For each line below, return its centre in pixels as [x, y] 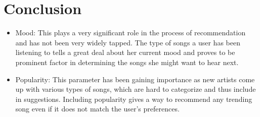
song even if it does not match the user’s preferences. [97, 109]
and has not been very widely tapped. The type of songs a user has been [128, 42]
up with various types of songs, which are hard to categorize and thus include [136, 89]
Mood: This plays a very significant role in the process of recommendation [131, 33]
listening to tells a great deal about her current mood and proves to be [125, 52]
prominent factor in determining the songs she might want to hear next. [127, 62]
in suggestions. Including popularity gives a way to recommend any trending [134, 99]
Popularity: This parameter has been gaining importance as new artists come [135, 79]
